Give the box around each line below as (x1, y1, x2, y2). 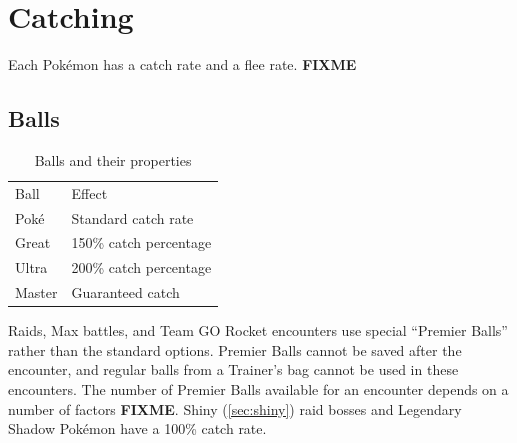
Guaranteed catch (71, 282, 180, 303)
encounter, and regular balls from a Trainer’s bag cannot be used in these (8, 359, 459, 380)
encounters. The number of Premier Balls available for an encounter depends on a (8, 379, 509, 400)
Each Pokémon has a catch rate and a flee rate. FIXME (8, 54, 357, 75)
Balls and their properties (34, 149, 192, 170)
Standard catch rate (71, 207, 194, 228)
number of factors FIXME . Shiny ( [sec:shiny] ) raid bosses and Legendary (8, 398, 462, 419)
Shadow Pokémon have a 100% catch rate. (8, 418, 267, 439)
